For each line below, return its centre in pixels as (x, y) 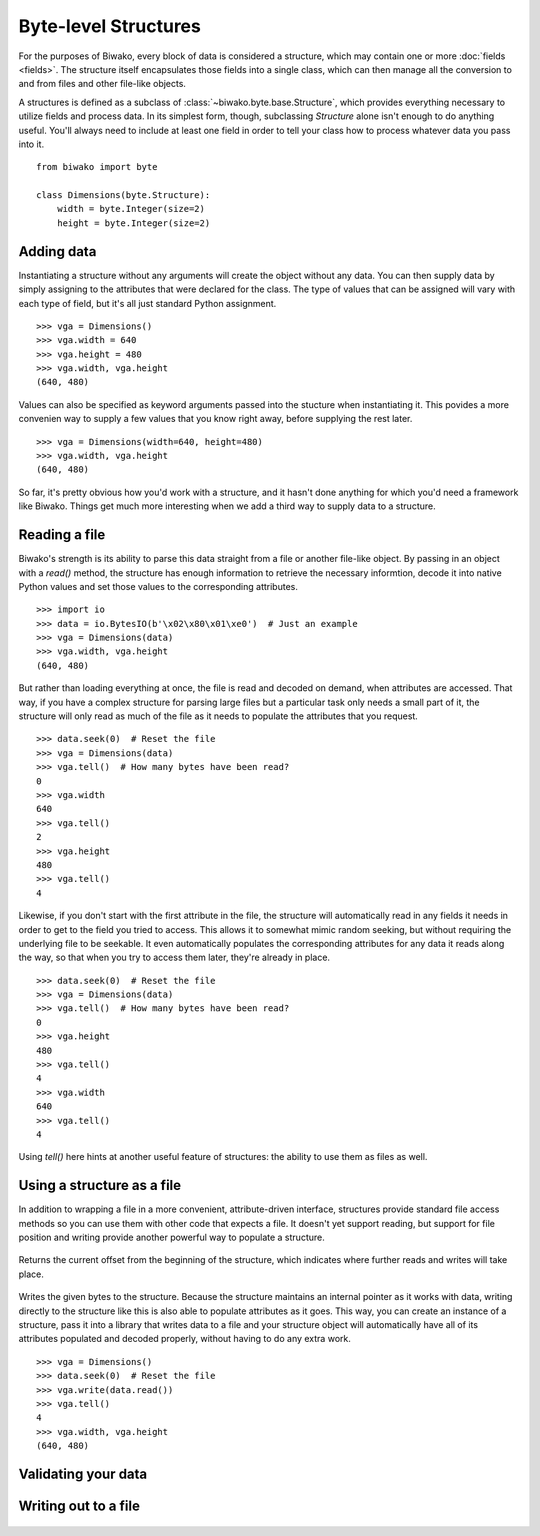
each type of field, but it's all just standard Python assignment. (147, 303)
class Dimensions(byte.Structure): (123, 195)
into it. (31, 144)
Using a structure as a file (100, 1185)
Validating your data (83, 1473)
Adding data (57, 251)
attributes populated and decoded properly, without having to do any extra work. (185, 1339)
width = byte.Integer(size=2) (130, 209)
